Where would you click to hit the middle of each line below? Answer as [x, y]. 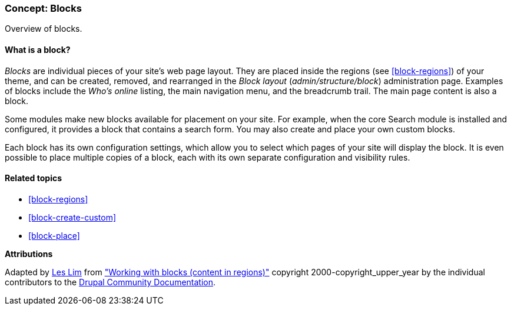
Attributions [29, 254]
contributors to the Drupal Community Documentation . [110, 282]
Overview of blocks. [44, 29]
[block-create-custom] [72, 217]
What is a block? [38, 49]
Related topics [34, 178]
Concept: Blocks [43, 8]
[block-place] [54, 235]
